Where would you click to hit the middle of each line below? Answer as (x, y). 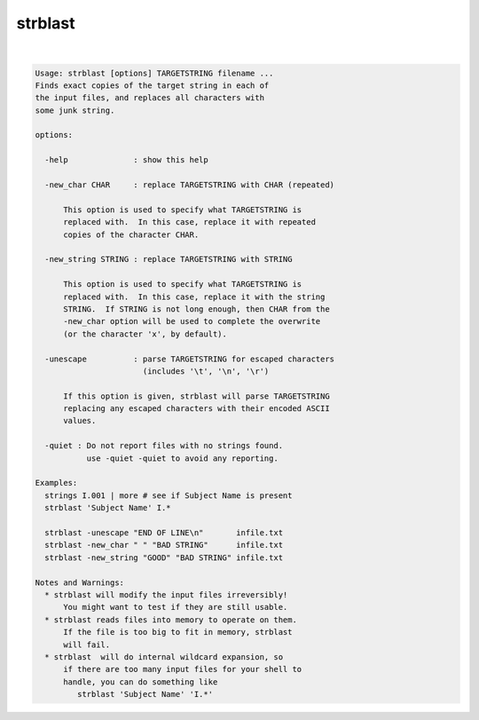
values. (80, 421)
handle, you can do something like (141, 682)
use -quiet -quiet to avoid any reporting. (182, 458)
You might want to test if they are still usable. (176, 607)
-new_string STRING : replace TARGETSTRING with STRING (169, 259)
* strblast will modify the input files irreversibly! (166, 594)
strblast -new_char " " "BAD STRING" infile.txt (164, 545)
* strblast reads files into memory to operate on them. (171, 620)
